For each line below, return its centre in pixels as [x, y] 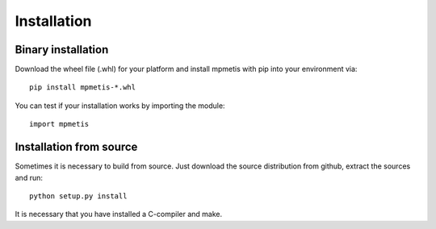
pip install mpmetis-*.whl [83, 87]
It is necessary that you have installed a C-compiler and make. [118, 214]
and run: [29, 177]
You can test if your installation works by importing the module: [120, 106]
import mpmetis [59, 124]
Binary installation [62, 50]
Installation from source [76, 147]
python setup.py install [78, 196]
